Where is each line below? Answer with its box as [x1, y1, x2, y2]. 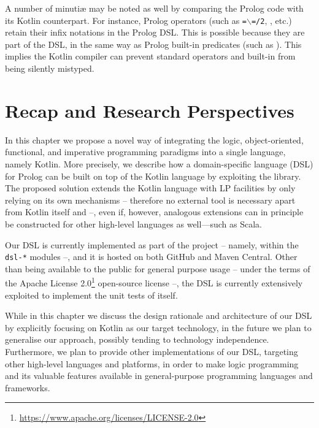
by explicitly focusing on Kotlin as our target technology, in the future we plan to [5, 321, 312, 334]
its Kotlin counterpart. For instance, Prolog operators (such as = [5, 13, 247, 26]
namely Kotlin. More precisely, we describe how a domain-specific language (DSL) [5, 157, 313, 170]
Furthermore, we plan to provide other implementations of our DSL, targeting [5, 345, 298, 357]
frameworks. [5, 381, 50, 394]
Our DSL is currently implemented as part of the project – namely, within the [5, 238, 299, 251]
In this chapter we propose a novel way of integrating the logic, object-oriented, [5, 133, 304, 146]
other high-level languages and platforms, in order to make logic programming [5, 357, 299, 370]
